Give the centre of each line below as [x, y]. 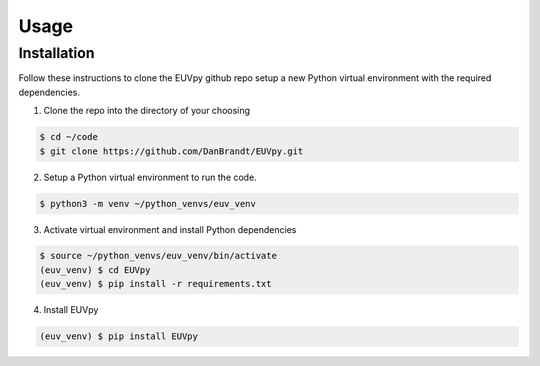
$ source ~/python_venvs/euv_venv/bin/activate [158, 256]
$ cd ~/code [69, 137]
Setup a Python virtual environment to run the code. [150, 177]
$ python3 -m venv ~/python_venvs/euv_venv [148, 203]
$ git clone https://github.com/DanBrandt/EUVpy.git [171, 151]
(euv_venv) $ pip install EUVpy [119, 336]
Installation [56, 53]
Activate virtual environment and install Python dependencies [170, 229]
